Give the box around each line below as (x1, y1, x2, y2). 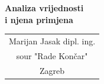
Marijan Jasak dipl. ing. (9, 34, 96, 47)
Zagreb (40, 64, 65, 76)
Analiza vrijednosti (5, 2, 84, 14)
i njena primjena (5, 13, 73, 25)
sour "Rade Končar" (16, 49, 88, 62)
